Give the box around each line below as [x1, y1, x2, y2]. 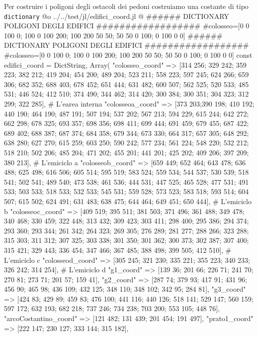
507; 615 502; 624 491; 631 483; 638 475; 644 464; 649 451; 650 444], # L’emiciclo [4, 196, 252, 206]
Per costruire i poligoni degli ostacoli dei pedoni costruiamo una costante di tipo [4, 1, 249, 11]
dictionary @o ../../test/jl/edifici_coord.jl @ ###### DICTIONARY [4, 10, 229, 21]
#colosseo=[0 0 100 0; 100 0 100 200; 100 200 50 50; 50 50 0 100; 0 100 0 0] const [4, 50, 253, 60]
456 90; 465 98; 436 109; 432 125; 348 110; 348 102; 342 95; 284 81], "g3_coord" [4, 284, 246, 294]
